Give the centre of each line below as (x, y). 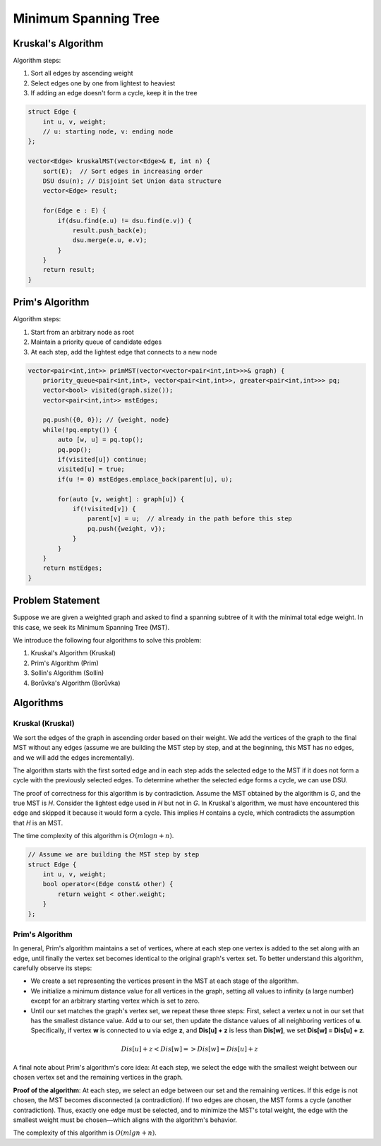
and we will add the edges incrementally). (74, 757)
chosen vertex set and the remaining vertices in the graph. (98, 1078)
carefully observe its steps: (53, 968)
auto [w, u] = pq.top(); (101, 440)
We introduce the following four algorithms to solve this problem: (107, 640)
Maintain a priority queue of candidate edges (96, 342)
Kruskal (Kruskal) (44, 724)
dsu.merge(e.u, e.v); (110, 240)
